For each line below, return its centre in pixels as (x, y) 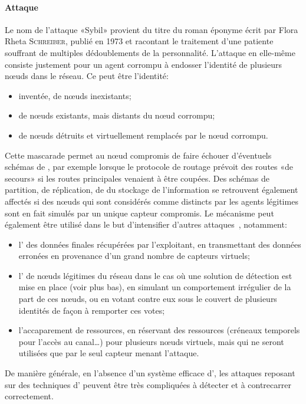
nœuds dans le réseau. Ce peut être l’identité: (87, 76)
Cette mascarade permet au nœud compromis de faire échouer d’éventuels (138, 155)
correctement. (29, 396)
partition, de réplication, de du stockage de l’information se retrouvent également (152, 190)
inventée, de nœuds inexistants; (75, 95)
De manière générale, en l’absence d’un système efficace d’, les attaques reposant (150, 373)
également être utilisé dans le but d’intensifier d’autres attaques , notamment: (146, 224)
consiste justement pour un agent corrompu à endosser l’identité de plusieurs (144, 64)
